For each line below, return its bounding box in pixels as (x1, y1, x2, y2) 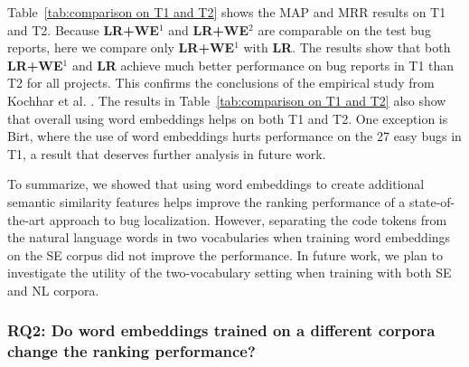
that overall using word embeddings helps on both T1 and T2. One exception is (7, 108, 448, 127)
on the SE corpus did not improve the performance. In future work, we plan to (7, 245, 443, 264)
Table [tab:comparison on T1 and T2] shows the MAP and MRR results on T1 (7, 3, 446, 21)
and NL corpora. (7, 280, 99, 299)
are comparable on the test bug (258, 20, 431, 39)
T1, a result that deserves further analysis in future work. (7, 144, 326, 163)
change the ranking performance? (7, 340, 256, 362)
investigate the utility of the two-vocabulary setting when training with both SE (7, 263, 452, 282)
